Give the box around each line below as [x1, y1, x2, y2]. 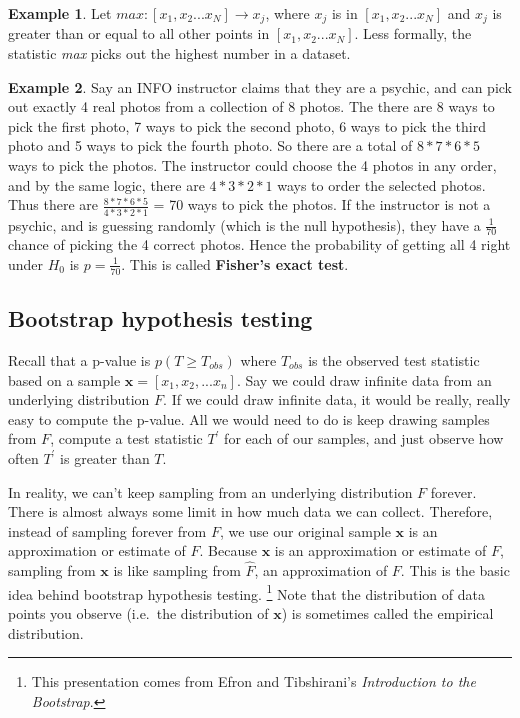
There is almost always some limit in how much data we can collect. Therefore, [8, 501, 493, 522]
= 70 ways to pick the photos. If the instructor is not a [153, 194, 491, 215]
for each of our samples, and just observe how [224, 428, 504, 449]
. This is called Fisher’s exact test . [121, 253, 349, 274]
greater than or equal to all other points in [8, 23, 270, 44]
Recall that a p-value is [8, 349, 151, 370]
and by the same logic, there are [8, 174, 205, 195]
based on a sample [8, 369, 121, 390]
